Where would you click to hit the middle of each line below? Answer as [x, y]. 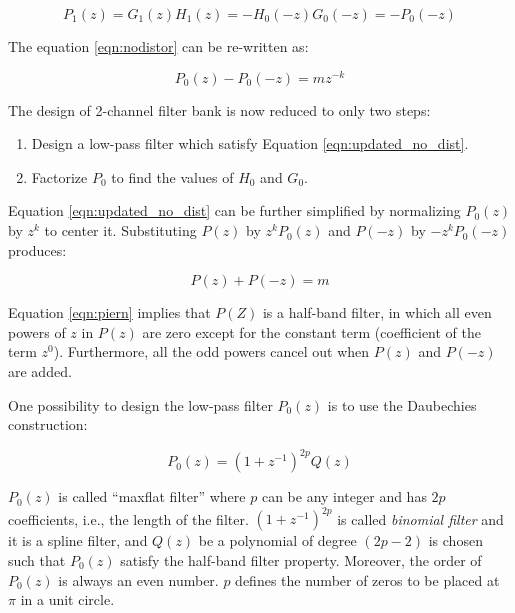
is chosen [455, 540]
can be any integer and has [344, 496]
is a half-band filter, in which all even [377, 312]
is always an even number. [138, 579]
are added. [40, 371]
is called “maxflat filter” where [152, 496]
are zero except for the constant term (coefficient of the [311, 331]
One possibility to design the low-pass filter [140, 404]
